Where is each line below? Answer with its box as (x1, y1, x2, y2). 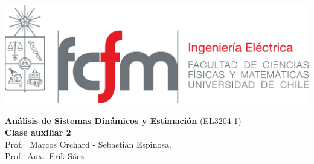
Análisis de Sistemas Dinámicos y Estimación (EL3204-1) (5, 114, 242, 126)
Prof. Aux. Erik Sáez (5, 149, 85, 162)
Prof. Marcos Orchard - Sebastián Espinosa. (5, 137, 171, 150)
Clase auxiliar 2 (5, 126, 71, 139)
